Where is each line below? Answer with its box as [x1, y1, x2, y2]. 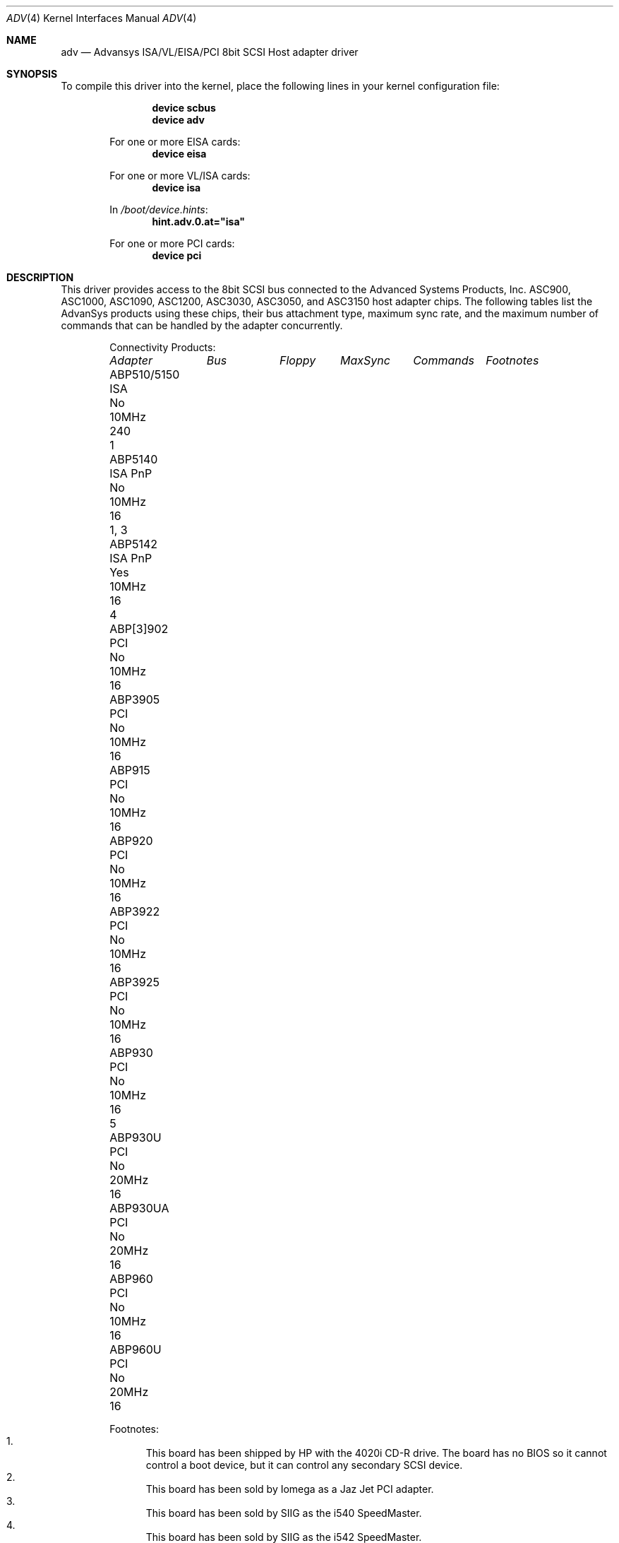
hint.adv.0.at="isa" [152, 215, 246, 227]
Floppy [279, 353, 316, 367]
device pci [152, 249, 202, 261]
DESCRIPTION [6, 271, 74, 283]
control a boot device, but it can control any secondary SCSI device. [145, 1459, 463, 1471]
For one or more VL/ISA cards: [109, 170, 251, 182]
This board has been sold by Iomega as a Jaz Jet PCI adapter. [145, 1483, 434, 1495]
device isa [152, 182, 201, 194]
